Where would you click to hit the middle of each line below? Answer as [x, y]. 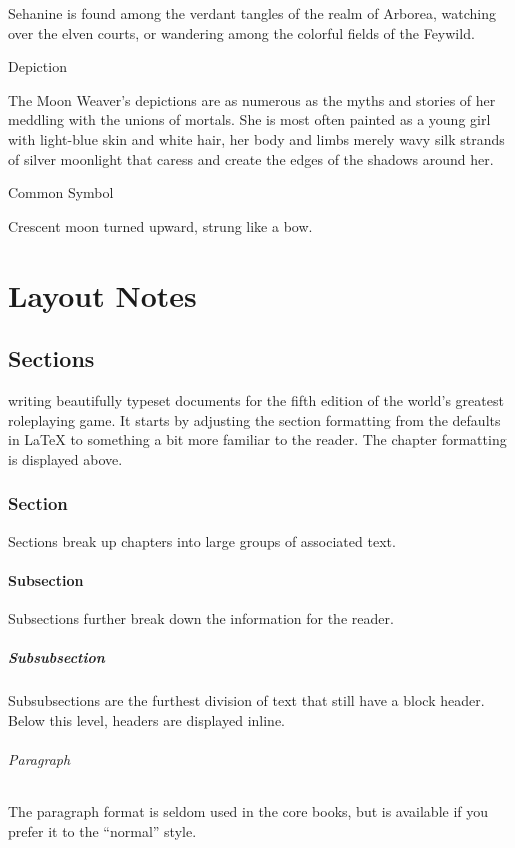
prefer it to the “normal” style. [102, 830]
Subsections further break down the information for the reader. [201, 617]
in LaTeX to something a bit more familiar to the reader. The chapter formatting [257, 439]
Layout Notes [102, 294]
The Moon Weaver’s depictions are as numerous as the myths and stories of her [252, 99]
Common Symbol [61, 192]
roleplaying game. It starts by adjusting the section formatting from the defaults [254, 419]
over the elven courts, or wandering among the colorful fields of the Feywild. [241, 32]
